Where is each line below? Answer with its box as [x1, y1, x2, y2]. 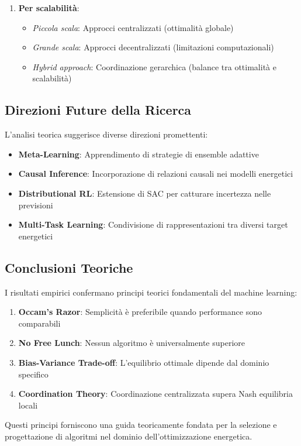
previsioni [18, 198, 53, 211]
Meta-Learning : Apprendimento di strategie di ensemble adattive [18, 147, 259, 160]
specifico [18, 368, 49, 380]
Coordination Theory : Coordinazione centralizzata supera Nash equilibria [18, 387, 293, 400]
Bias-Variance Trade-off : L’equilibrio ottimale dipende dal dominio [18, 356, 269, 368]
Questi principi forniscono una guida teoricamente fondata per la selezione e [5, 418, 277, 431]
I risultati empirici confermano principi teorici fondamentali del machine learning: [5, 286, 297, 298]
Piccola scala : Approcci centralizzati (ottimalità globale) [32, 21, 234, 33]
